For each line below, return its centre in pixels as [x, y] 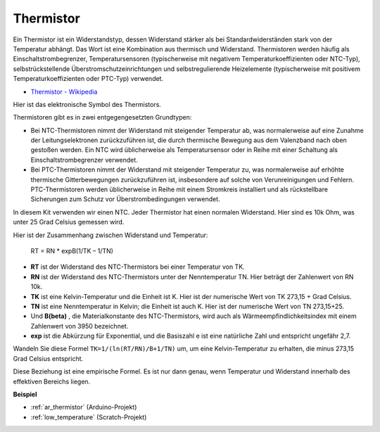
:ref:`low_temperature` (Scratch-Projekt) [89, 417]
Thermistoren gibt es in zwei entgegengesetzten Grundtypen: [102, 117]
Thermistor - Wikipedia [64, 91]
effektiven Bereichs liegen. [52, 381]
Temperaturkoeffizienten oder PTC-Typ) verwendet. [88, 79]
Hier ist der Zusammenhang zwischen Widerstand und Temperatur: [110, 235]
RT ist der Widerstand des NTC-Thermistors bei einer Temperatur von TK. [138, 267]
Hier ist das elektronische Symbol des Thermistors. [87, 104]
